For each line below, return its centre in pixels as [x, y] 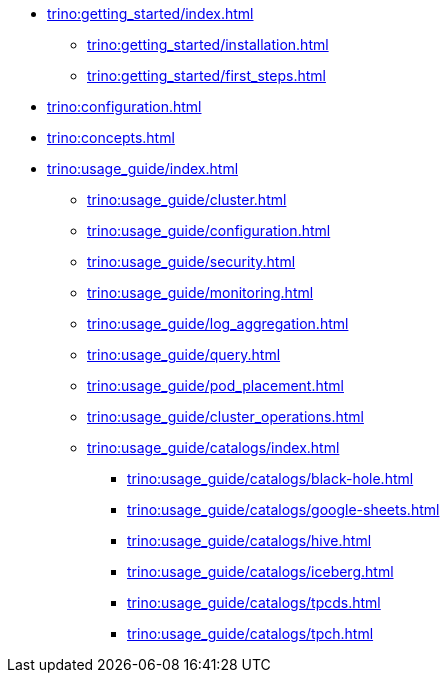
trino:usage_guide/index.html [143, 168]
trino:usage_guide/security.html [191, 261]
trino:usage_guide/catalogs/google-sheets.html [283, 509]
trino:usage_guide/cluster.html [187, 199]
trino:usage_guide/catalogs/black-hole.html [270, 478]
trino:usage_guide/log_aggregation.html [218, 323]
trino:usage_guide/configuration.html [209, 230]
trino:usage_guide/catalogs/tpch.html [250, 633]
